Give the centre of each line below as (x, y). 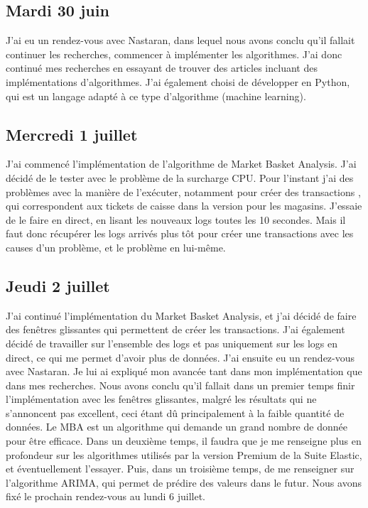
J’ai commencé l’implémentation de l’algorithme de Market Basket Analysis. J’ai (181, 164)
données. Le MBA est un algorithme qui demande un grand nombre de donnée (177, 427)
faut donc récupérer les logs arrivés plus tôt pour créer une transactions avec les (180, 233)
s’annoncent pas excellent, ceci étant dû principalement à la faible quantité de (175, 412)
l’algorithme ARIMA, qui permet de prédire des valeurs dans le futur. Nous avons (184, 482)
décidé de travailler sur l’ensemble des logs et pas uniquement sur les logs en (172, 343)
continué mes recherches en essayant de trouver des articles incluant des (162, 68)
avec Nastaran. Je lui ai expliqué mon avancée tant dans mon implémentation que (184, 371)
